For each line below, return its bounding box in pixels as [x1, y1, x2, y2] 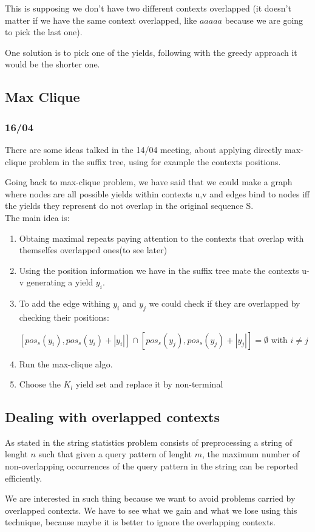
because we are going [225, 13, 303, 26]
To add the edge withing [19, 297, 110, 310]
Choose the [19, 378, 61, 390]
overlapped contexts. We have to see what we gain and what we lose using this [5, 503, 297, 516]
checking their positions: [19, 310, 109, 323]
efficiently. [5, 471, 42, 484]
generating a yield [26, 276, 93, 288]
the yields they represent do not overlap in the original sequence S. [5, 199, 254, 212]
